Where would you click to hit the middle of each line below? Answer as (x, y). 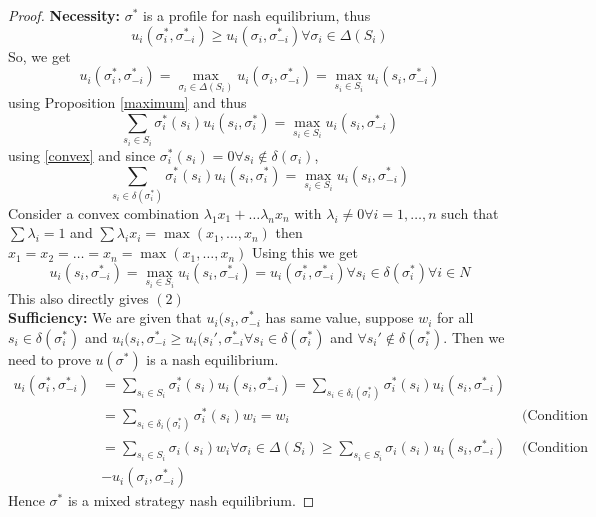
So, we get (39, 55)
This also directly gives (78, 297)
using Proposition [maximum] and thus (127, 102)
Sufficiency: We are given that (105, 317)
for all (455, 317)
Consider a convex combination (104, 212)
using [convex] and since (82, 154)
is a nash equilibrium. (212, 358)
